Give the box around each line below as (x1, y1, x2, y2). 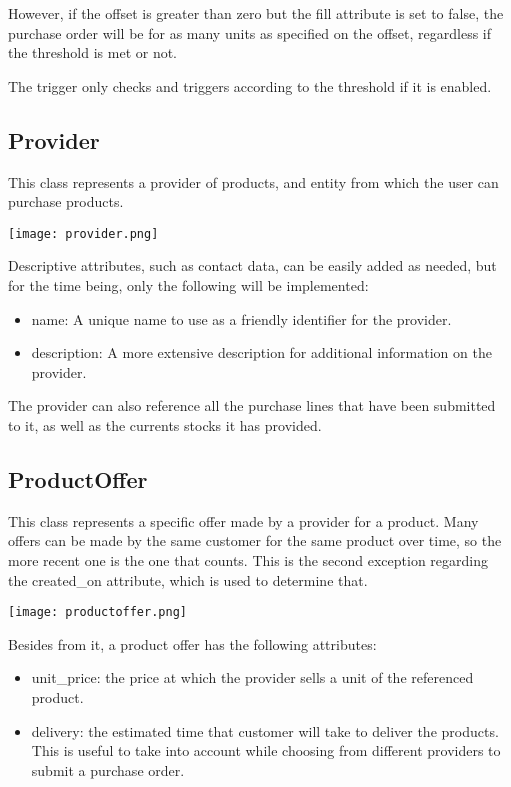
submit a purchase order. (31, 759, 185, 780)
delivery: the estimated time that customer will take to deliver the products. (31, 720, 499, 741)
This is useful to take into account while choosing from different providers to (31, 740, 501, 761)
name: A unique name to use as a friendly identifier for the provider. (31, 308, 452, 329)
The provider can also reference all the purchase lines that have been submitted (8, 395, 496, 416)
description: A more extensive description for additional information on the (31, 342, 492, 363)
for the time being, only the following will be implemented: (8, 275, 369, 296)
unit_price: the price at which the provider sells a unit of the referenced (31, 667, 474, 688)
